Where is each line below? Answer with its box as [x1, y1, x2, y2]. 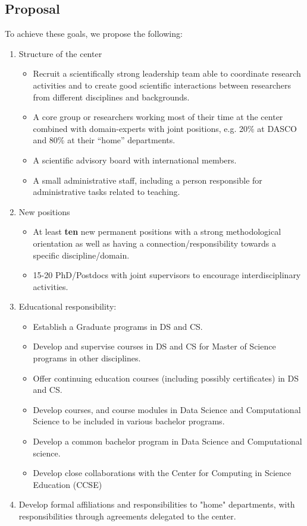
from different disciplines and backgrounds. [33, 90, 190, 103]
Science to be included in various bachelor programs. [33, 415, 225, 427]
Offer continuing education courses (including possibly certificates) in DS [33, 371, 299, 384]
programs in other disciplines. [33, 352, 141, 364]
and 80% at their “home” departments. [33, 134, 176, 146]
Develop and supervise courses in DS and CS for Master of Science [33, 340, 276, 352]
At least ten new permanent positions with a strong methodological [33, 225, 281, 238]
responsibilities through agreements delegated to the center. [18, 510, 236, 522]
